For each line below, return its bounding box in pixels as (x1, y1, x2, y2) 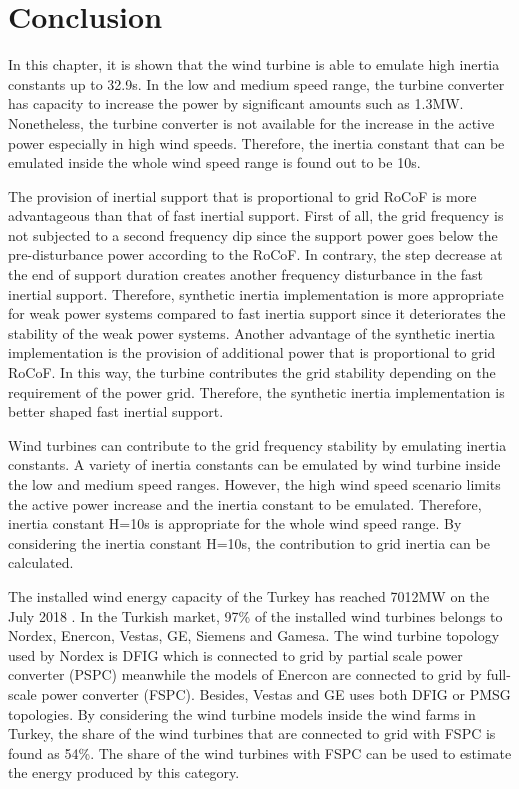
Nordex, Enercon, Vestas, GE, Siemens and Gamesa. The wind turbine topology (8, 625, 500, 646)
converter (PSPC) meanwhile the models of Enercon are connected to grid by (8, 664, 482, 685)
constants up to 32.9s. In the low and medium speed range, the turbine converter (8, 73, 505, 94)
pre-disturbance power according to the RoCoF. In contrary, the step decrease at (8, 244, 503, 265)
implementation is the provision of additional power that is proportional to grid (8, 342, 496, 363)
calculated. (8, 552, 74, 573)
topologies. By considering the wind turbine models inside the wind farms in (8, 703, 476, 724)
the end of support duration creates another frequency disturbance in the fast (8, 264, 484, 285)
